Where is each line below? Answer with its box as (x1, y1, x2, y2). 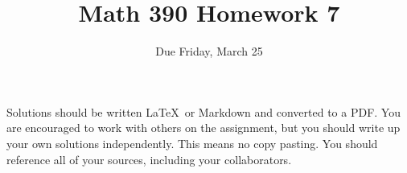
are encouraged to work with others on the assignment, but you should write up (6, 119, 401, 136)
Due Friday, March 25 (155, 43, 263, 60)
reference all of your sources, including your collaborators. (6, 150, 292, 167)
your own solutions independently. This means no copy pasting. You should (6, 134, 378, 151)
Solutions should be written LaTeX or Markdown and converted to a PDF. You (6, 103, 401, 120)
